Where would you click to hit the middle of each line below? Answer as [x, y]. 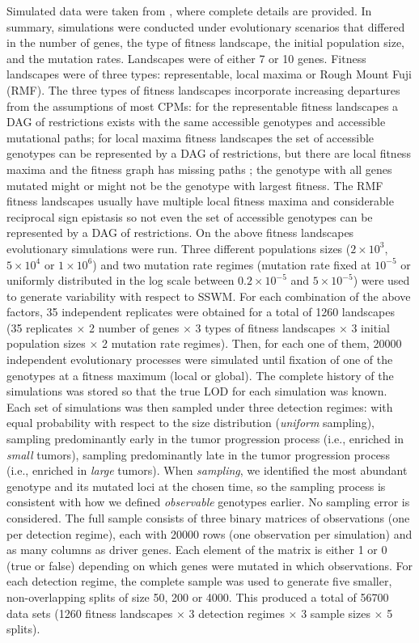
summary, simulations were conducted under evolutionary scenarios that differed [206, 26]
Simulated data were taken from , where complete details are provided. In [189, 11]
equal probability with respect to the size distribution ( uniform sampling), [190, 423]
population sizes [46, 343]
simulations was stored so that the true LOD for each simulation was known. [197, 391]
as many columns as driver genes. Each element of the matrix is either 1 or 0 [197, 550]
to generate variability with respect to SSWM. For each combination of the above [209, 296]
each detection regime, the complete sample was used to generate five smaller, [199, 581]
